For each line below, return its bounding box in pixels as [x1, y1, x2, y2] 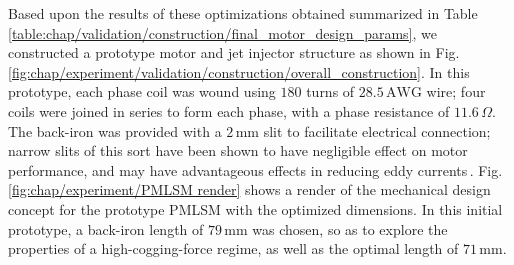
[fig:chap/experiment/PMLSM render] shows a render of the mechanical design [8, 179, 491, 200]
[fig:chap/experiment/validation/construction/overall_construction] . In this [8, 61, 470, 82]
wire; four [426, 81, 486, 102]
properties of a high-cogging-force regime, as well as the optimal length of [8, 238, 459, 259]
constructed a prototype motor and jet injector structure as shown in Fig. [8, 42, 460, 63]
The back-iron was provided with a [8, 120, 222, 141]
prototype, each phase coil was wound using [8, 81, 276, 102]
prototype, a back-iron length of [8, 218, 204, 239]
